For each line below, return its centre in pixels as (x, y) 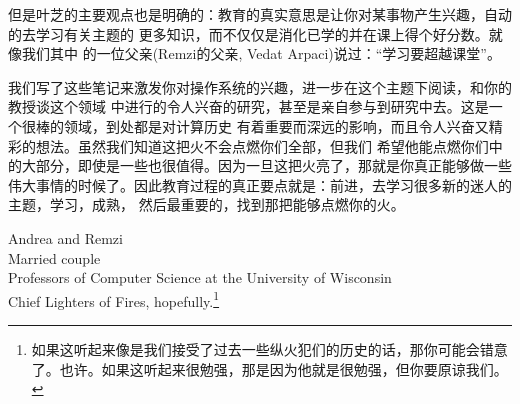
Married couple (54, 257)
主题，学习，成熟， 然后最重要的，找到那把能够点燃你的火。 (206, 204)
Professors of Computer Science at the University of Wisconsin (200, 277)
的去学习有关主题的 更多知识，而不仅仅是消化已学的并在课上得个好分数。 (248, 33)
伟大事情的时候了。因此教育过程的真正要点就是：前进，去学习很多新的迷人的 (260, 184)
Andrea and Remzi (65, 237)
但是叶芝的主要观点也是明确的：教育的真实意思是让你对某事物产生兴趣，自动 (260, 14)
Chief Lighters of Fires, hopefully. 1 (114, 299)
